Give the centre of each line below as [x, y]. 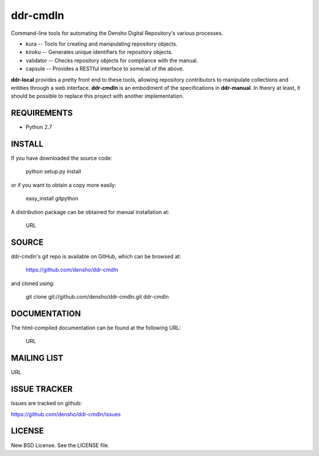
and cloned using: [33, 283]
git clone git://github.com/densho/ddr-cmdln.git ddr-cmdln [97, 297]
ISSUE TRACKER [42, 389]
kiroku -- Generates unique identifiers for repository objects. [99, 52]
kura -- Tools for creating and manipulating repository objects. [102, 44]
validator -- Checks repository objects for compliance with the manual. [112, 60]
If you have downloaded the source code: [61, 158]
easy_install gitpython [52, 199]
